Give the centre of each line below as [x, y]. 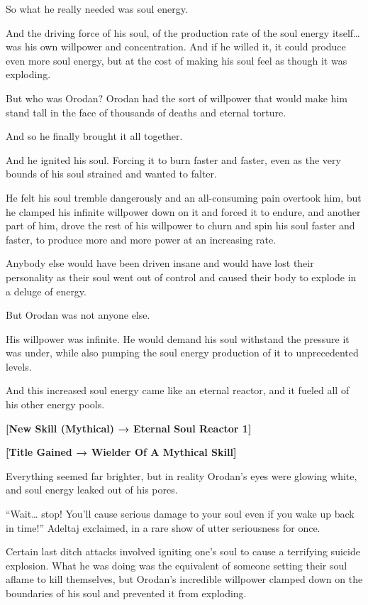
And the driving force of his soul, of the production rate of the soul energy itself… [183, 32]
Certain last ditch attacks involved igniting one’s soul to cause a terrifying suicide [183, 551]
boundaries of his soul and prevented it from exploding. [126, 593]
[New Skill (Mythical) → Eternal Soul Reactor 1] [129, 428]
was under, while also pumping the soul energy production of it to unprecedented [182, 353]
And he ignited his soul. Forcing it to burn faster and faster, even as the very [173, 159]
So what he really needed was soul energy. [97, 9]
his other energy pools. [55, 404]
